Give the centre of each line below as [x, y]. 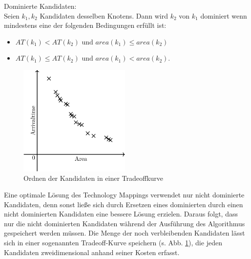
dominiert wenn [224, 15]
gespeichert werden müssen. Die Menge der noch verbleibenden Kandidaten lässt [125, 233]
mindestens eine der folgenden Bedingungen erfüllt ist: [85, 25]
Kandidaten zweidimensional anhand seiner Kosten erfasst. [92, 252]
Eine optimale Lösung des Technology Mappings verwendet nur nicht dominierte [124, 195]
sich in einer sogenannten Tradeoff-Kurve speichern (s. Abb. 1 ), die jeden [113, 242]
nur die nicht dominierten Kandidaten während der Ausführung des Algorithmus [125, 223]
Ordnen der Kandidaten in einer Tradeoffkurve [94, 178]
